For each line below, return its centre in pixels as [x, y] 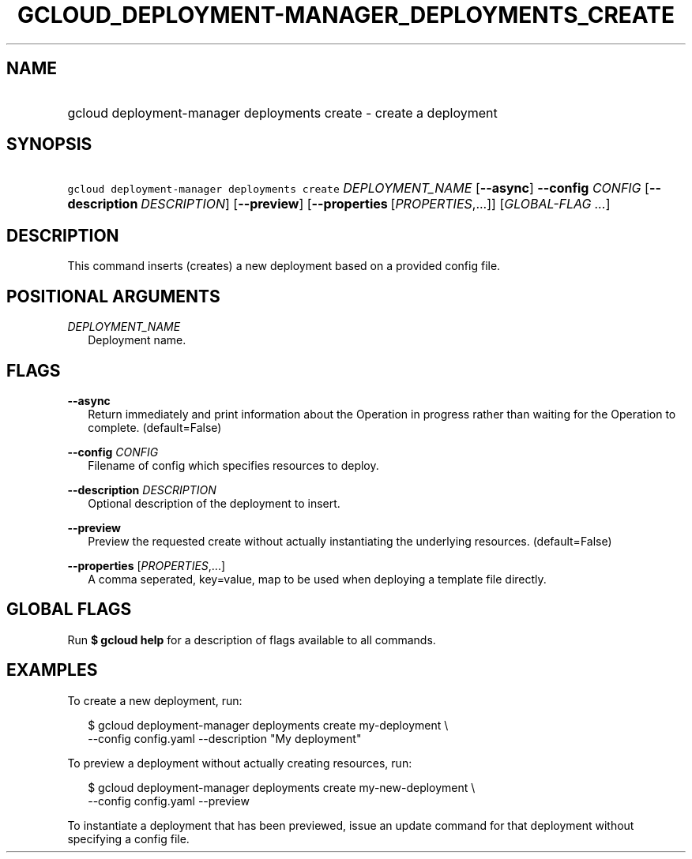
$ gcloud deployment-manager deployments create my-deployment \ [268, 725]
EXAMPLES [52, 670]
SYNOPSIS [49, 144]
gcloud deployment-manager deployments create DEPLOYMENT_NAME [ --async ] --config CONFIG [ [358, 188]
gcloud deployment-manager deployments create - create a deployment [282, 113]
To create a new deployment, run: [155, 700]
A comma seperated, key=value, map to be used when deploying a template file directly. [317, 579]
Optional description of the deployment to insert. [214, 503]
